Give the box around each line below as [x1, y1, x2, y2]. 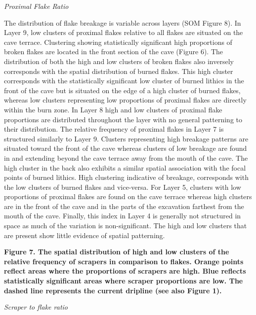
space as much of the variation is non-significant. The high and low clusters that [4, 220, 247, 231]
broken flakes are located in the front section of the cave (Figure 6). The [4, 46, 223, 57]
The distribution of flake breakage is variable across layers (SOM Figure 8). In [4, 17, 241, 28]
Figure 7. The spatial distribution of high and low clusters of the [4, 246, 229, 257]
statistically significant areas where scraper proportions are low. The [4, 276, 243, 286]
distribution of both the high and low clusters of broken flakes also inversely [4, 56, 234, 66]
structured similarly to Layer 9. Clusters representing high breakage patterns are [4, 133, 249, 143]
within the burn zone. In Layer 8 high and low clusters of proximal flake [4, 104, 222, 114]
